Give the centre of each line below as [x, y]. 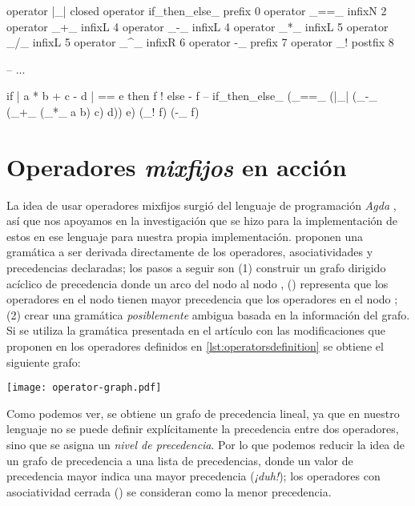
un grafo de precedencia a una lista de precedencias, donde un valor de [180, 460]
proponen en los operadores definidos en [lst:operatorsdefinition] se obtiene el [195, 346]
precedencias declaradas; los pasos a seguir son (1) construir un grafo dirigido [196, 268]
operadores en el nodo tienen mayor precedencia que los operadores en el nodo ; [202, 299]
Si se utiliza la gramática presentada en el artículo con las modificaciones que [196, 330]
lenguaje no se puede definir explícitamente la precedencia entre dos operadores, [203, 429]
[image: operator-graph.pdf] [84, 388]
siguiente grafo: [44, 361]
